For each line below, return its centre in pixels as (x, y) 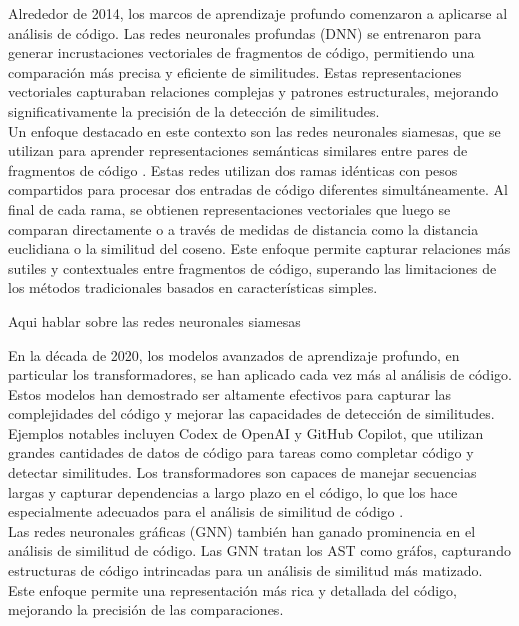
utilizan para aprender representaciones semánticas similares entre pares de (238, 150)
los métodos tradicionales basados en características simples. (193, 287)
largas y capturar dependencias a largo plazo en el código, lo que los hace (233, 491)
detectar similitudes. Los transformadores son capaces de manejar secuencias (242, 472)
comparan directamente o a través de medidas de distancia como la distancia (243, 228)
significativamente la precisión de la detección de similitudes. (194, 110)
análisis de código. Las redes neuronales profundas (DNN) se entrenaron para (245, 32)
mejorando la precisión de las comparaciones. (146, 609)
